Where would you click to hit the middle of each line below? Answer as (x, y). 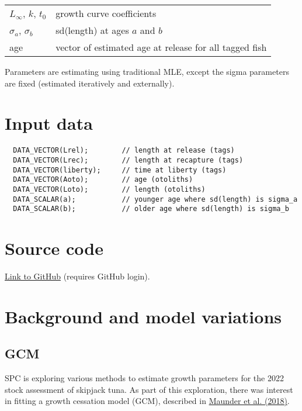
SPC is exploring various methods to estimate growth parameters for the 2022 (144, 378)
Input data (49, 123)
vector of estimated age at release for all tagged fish (161, 47)
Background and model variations (143, 316)
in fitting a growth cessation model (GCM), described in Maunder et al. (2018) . (147, 401)
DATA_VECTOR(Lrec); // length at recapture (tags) (128, 160)
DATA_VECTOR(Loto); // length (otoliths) (109, 189)
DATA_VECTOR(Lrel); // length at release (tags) (124, 151)
